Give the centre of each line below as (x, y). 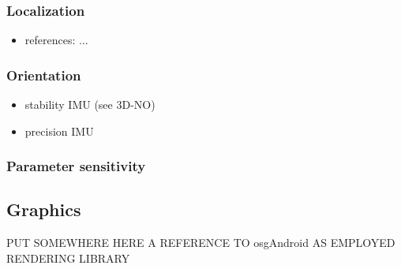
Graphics (44, 209)
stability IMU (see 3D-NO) (90, 105)
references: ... (56, 40)
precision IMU (59, 131)
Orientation (44, 75)
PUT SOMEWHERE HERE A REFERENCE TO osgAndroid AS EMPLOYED (201, 243)
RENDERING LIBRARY (68, 258)
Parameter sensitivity (76, 166)
